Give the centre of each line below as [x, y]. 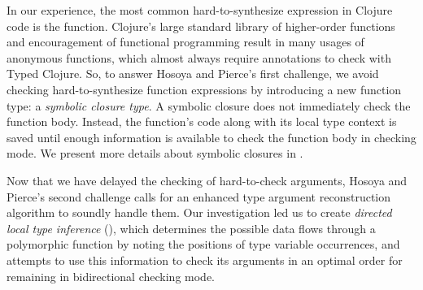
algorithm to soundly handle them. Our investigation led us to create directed [199, 212]
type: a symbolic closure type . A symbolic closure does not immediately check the [209, 105]
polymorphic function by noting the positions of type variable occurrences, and [203, 244]
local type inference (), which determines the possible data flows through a [191, 228]
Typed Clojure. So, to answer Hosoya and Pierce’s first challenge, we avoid [193, 74]
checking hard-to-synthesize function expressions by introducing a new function [204, 89]
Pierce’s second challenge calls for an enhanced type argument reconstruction [199, 196]
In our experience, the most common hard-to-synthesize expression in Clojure [200, 10]
